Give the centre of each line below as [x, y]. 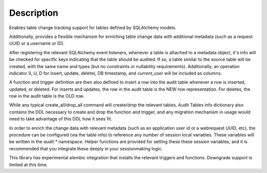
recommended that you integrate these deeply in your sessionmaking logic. [86, 148]
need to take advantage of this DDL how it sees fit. [61, 119]
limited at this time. [28, 165]
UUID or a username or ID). [37, 43]
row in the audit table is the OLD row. [47, 96]
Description [34, 13]
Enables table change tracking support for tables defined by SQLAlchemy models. [93, 28]
